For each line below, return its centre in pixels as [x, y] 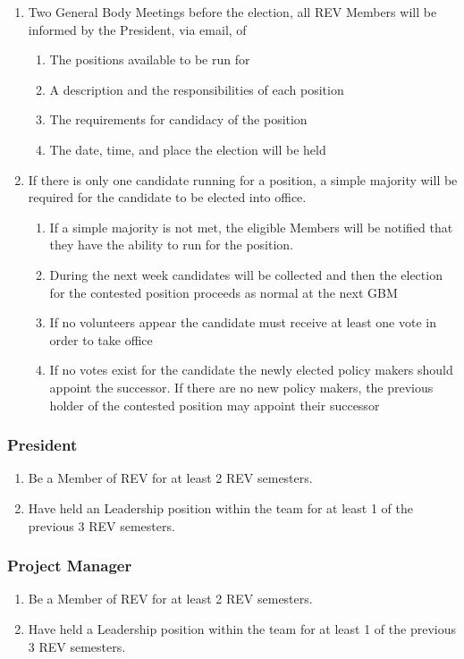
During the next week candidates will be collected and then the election [246, 274]
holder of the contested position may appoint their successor [215, 405]
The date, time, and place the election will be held [188, 149]
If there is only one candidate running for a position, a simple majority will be [243, 179]
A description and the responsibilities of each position [197, 89]
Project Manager [70, 566]
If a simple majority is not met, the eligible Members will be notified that [251, 227]
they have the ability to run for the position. [172, 245]
